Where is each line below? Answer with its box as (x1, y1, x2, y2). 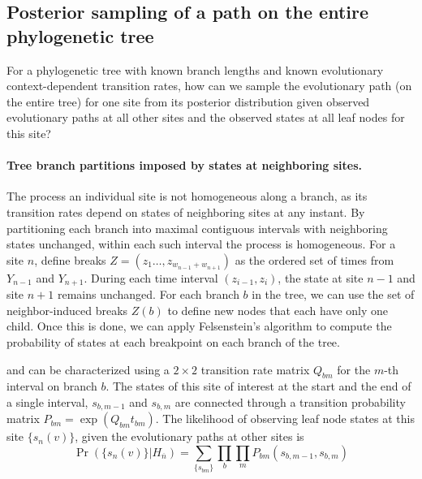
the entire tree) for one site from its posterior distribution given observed (6, 93, 370, 110)
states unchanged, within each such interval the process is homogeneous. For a (6, 235, 396, 252)
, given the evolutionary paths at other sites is (75, 428, 304, 445)
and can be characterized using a (6, 360, 170, 378)
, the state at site (278, 269, 364, 286)
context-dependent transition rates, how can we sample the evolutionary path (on (6, 77, 412, 94)
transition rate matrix (200, 360, 310, 378)
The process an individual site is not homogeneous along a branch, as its (6, 188, 368, 205)
